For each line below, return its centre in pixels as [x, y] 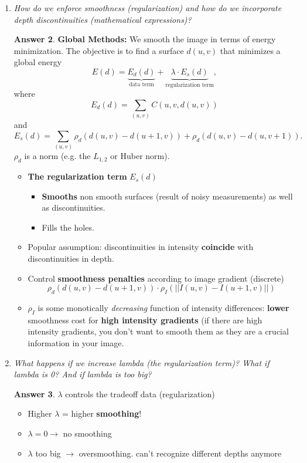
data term [141, 84]
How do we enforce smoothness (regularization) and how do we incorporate [148, 8]
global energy [38, 62]
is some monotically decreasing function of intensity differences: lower [163, 307]
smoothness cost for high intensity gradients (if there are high [145, 320]
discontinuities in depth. [71, 258]
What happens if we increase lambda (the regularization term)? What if [141, 362]
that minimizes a [250, 50]
